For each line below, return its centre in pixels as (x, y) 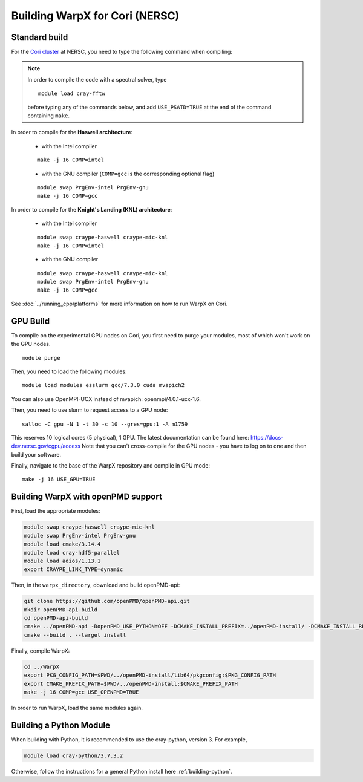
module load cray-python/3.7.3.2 (74, 755)
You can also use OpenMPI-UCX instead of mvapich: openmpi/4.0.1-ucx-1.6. (106, 399)
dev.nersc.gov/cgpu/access (46, 446)
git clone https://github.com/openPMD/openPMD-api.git (107, 601)
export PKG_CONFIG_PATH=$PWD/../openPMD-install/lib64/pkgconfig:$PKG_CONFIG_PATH (150, 675)
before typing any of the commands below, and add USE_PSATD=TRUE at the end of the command (149, 107)
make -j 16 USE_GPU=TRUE (59, 480)
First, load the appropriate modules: (56, 511)
